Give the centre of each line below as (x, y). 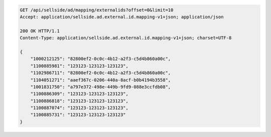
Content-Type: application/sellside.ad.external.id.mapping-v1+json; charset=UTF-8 (126, 38)
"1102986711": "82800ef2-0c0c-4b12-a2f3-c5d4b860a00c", (101, 73)
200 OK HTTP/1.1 (40, 31)
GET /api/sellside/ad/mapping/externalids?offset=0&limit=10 (97, 10)
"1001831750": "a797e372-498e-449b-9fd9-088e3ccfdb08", (101, 87)
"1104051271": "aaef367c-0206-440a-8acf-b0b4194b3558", (101, 80)
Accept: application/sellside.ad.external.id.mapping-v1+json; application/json (122, 17)
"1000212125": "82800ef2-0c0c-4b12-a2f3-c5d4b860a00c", (101, 59)
